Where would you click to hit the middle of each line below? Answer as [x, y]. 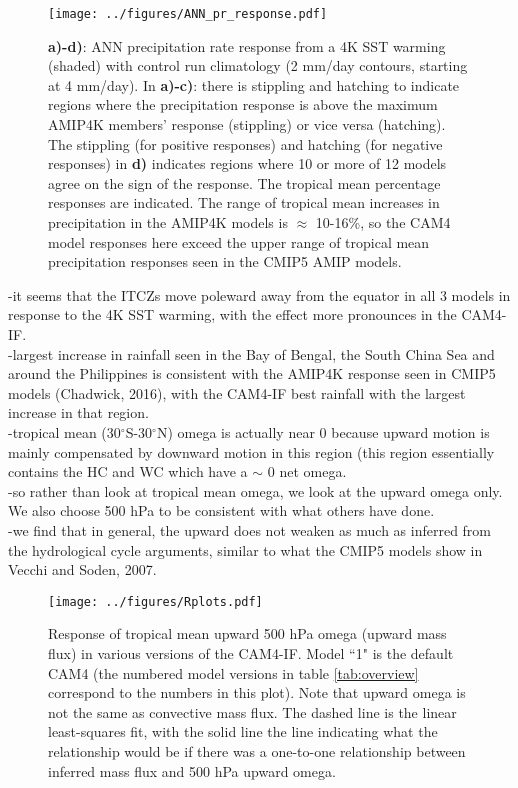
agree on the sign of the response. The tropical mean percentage [244, 182]
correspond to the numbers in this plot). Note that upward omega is [257, 692]
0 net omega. [307, 471]
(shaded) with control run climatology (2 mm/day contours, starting [258, 65]
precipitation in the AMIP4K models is [168, 222]
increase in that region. [78, 412]
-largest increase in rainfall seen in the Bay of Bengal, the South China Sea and [251, 353]
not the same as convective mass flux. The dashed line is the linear [252, 711]
